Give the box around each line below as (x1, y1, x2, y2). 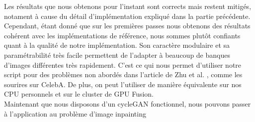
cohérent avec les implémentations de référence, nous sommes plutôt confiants (4, 30, 241, 40)
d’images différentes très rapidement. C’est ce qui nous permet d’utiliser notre (4, 59, 242, 70)
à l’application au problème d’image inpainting (4, 108, 146, 119)
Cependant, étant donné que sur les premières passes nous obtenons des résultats (4, 20, 251, 31)
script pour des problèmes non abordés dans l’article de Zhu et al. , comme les (4, 69, 243, 80)
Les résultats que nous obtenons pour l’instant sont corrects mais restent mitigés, (4, 1, 252, 11)
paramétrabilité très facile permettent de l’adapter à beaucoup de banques (4, 49, 230, 60)
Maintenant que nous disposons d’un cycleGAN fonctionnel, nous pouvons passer (4, 98, 251, 109)
